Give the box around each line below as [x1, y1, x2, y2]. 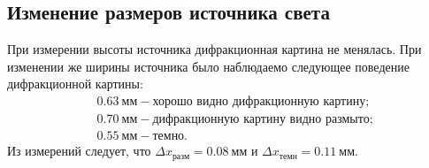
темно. [152, 130, 188, 143]
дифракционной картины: [7, 74, 143, 93]
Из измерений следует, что [7, 141, 151, 160]
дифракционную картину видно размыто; [152, 113, 373, 126]
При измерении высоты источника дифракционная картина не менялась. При [7, 40, 422, 58]
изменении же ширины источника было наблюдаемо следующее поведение [7, 57, 410, 75]
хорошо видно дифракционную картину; [152, 95, 370, 108]
